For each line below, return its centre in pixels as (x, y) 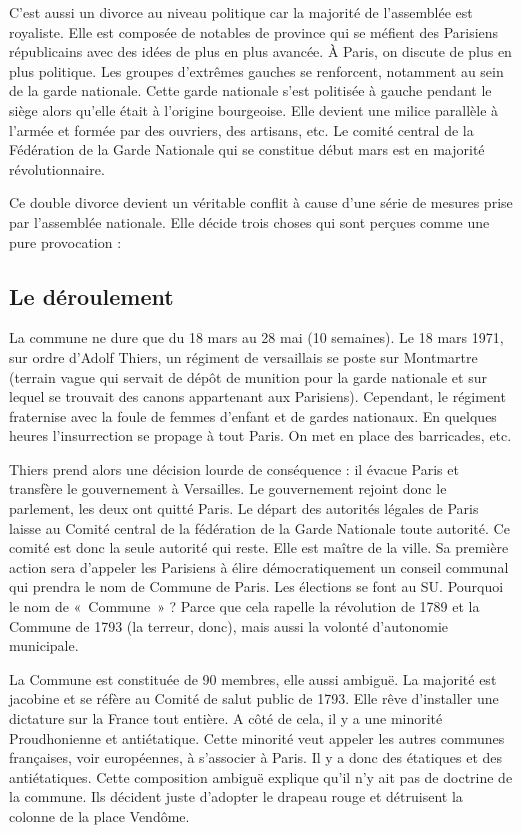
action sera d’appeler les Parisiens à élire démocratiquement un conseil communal (259, 566)
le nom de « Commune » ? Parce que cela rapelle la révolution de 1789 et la (244, 606)
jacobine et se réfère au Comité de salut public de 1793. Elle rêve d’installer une (254, 698)
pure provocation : (65, 241)
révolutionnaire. (57, 168)
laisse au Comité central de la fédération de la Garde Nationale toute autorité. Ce (259, 527)
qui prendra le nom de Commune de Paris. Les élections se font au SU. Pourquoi (256, 586)
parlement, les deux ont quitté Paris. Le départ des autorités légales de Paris (244, 508)
